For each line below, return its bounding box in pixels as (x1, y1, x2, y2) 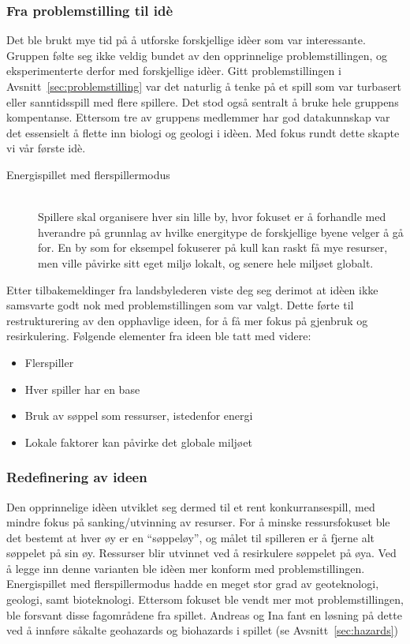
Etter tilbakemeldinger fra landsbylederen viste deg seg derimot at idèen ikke (6, 281, 378, 298)
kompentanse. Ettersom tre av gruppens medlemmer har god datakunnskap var (6, 109, 390, 125)
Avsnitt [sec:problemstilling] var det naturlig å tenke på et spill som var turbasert (6, 78, 401, 94)
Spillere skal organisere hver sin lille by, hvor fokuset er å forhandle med (38, 208, 386, 225)
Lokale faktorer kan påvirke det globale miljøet (24, 433, 252, 450)
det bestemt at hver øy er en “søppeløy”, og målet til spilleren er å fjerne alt (6, 529, 375, 545)
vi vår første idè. (6, 140, 86, 156)
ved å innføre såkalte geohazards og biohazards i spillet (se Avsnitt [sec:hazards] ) (6, 622, 399, 638)
